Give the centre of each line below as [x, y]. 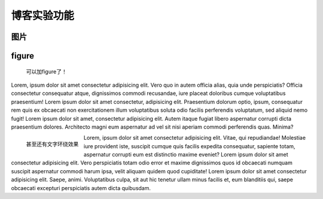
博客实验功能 [43, 16]
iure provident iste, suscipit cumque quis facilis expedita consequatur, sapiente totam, [190, 146]
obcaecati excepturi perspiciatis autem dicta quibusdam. [81, 188]
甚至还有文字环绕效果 [52, 144]
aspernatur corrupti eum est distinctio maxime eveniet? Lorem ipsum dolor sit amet [186, 155]
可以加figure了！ [46, 71]
